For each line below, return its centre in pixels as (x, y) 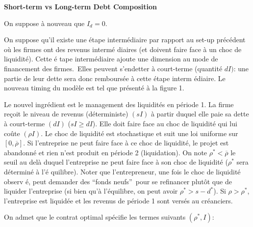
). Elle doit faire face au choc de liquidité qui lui (165, 123)
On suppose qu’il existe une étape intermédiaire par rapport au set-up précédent (125, 40)
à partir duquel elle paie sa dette (200, 114)
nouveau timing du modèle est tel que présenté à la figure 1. (94, 88)
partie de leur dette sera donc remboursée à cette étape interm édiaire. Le (115, 78)
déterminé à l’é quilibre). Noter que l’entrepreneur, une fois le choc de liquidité (122, 171)
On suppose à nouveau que (44, 23)
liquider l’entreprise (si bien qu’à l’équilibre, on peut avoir (91, 191)
